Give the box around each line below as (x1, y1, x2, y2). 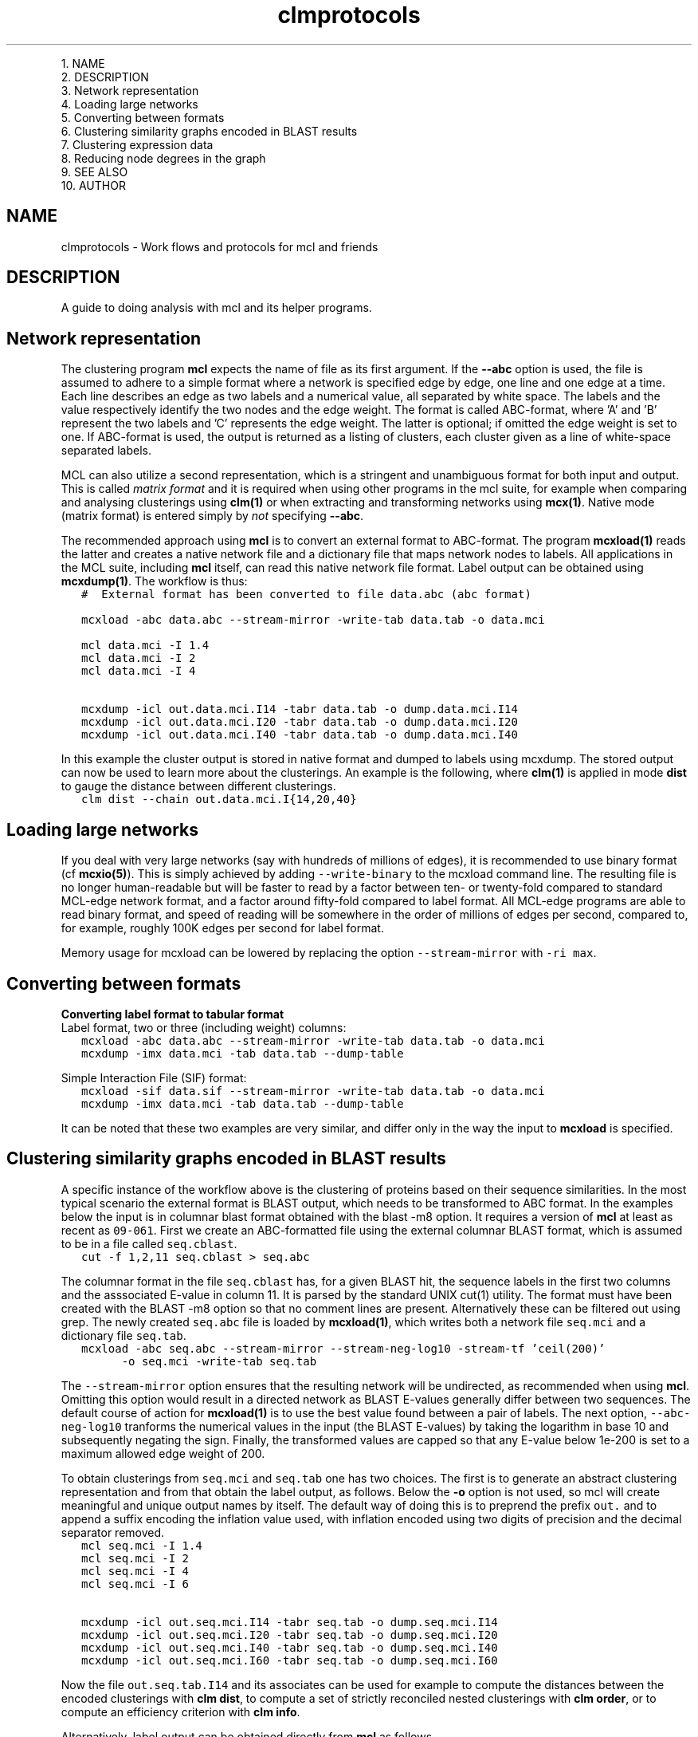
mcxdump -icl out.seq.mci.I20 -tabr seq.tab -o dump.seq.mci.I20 (81, 1628, 498, 1641)
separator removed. (61, 1525, 165, 1539)
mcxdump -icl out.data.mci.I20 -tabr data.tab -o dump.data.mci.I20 (81, 715, 518, 729)
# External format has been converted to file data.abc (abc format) (81, 588, 531, 601)
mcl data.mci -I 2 (81, 652, 196, 665)
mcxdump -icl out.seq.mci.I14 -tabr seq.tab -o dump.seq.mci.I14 (81, 1615, 498, 1629)
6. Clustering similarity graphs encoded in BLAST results (61, 124, 358, 138)
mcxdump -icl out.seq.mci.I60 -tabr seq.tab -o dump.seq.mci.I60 (81, 1653, 498, 1667)
